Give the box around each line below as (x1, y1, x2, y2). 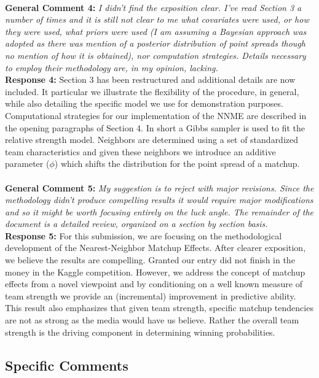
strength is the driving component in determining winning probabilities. (5, 325, 275, 338)
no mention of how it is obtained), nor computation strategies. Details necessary (5, 48, 306, 61)
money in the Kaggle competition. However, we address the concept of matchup (5, 265, 305, 278)
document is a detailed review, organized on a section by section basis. (5, 217, 268, 230)
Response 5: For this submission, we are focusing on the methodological (5, 229, 282, 242)
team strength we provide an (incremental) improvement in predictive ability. (5, 289, 296, 302)
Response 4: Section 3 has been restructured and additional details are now (5, 73, 296, 86)
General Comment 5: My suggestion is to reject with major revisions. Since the (5, 181, 314, 194)
